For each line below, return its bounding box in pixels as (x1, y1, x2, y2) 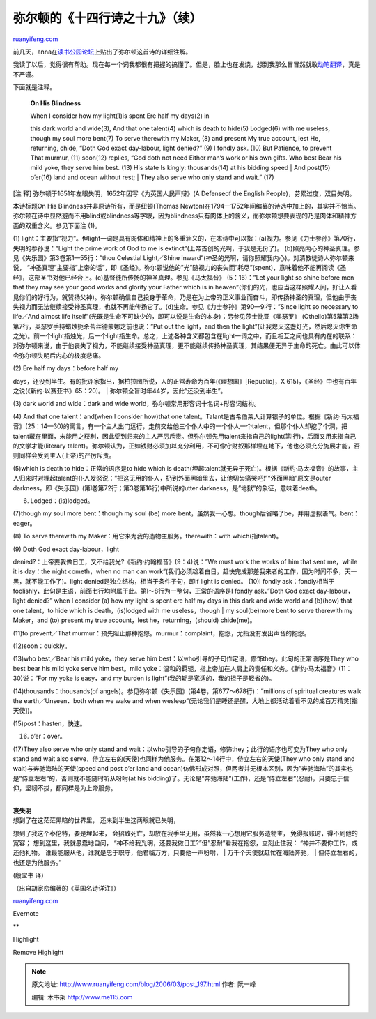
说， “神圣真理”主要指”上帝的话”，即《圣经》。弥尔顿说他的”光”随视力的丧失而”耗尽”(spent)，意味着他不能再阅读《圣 (13, 264, 347, 272)
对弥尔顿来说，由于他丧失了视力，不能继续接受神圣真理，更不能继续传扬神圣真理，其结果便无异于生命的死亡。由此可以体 (13, 342, 361, 350)
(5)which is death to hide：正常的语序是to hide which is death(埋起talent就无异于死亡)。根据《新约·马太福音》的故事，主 (13, 464, 359, 472)
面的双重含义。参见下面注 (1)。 (13, 221, 101, 229)
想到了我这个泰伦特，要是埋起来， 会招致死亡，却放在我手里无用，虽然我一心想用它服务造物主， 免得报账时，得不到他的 (13, 829, 358, 837)
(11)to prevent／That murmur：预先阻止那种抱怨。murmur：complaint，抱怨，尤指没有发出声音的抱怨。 (13, 628, 311, 637)
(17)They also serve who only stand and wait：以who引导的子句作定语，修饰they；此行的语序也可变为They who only (13, 745, 348, 753)
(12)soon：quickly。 (13, 642, 71, 650)
